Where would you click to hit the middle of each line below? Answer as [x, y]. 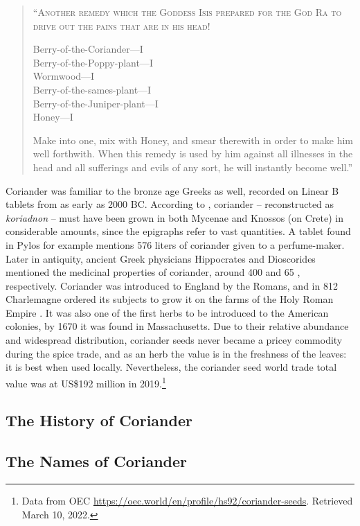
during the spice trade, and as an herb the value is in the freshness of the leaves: [176, 353]
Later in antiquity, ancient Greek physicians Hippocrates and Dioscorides [161, 258]
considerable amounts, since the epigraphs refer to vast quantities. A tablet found [178, 231]
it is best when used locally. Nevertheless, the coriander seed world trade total [171, 367]
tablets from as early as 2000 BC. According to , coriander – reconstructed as [170, 204]
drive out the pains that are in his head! [121, 25]
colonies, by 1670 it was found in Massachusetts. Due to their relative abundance [177, 326]
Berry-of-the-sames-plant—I [92, 89]
